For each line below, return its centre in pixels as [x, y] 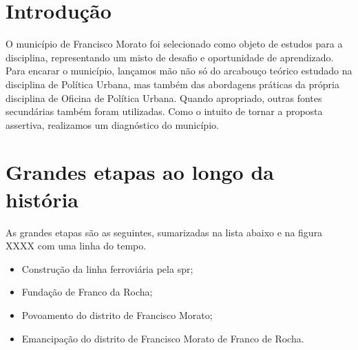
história [42, 199]
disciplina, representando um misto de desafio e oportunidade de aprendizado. [170, 57]
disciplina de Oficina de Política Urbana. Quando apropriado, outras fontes [164, 97]
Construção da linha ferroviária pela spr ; [107, 268]
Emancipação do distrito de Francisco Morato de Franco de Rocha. [163, 338]
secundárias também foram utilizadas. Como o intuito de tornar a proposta [164, 111]
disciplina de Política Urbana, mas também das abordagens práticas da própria [172, 84]
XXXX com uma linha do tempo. [76, 246]
